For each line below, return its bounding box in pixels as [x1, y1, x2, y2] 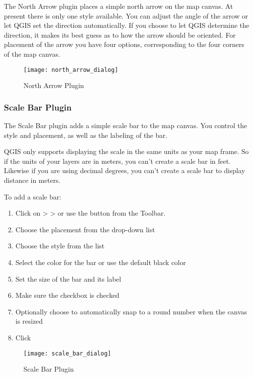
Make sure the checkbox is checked [15, 290, 119, 300]
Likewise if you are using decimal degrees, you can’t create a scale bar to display [4, 165, 245, 176]
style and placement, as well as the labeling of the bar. [4, 130, 167, 140]
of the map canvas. [4, 48, 60, 59]
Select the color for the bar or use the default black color [15, 257, 186, 267]
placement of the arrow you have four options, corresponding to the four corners [4, 39, 244, 49]
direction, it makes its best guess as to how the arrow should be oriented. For [4, 29, 236, 40]
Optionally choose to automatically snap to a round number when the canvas [15, 306, 247, 316]
